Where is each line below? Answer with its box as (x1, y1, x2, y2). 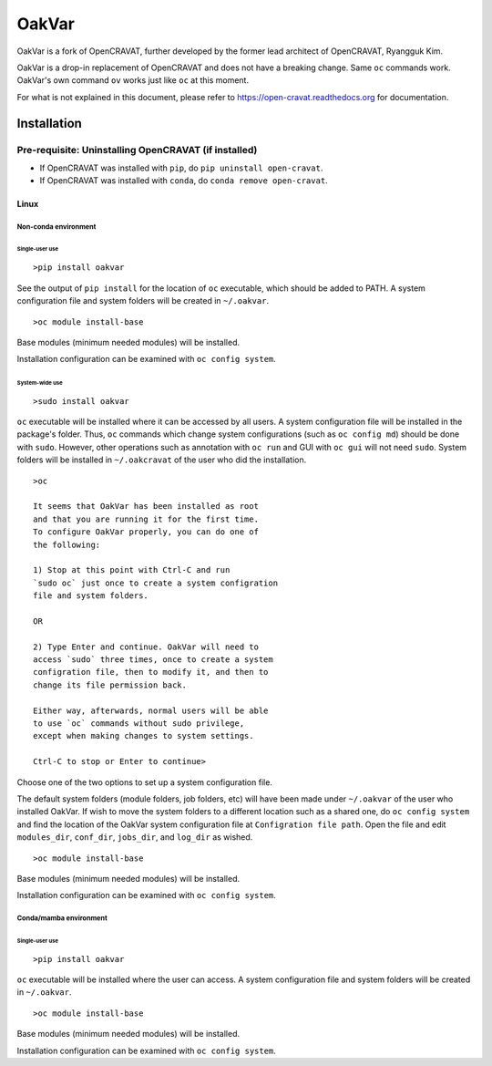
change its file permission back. (33, 679, 187, 690)
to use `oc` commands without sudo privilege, (33, 719, 245, 729)
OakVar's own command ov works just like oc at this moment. (16, 75, 250, 86)
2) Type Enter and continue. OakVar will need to (33, 641, 260, 652)
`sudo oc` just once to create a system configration (33, 577, 278, 588)
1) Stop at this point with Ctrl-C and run (33, 565, 231, 575)
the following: (33, 539, 101, 550)
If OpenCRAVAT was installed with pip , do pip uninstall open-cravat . (39, 162, 323, 173)
